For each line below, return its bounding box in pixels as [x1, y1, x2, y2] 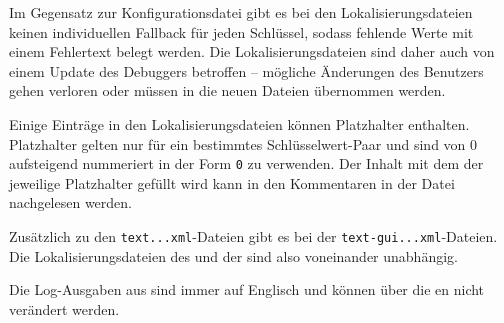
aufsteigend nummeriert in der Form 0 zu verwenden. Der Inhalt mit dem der [9, 153, 484, 174]
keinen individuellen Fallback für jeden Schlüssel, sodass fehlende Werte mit [9, 21, 474, 42]
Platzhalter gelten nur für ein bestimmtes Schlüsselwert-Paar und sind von [9, 133, 466, 154]
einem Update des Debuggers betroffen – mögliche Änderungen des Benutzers [9, 60, 484, 81]
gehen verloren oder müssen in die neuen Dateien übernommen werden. [9, 80, 446, 101]
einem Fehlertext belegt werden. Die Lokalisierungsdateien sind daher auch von [9, 41, 495, 62]
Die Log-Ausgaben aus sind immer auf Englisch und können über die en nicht [9, 279, 485, 300]
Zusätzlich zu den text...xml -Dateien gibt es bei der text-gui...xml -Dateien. [9, 226, 498, 246]
